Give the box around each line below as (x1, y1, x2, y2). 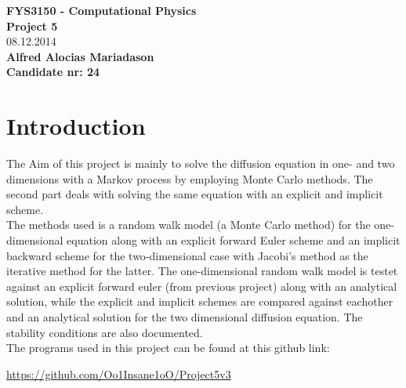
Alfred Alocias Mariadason (6, 48, 154, 64)
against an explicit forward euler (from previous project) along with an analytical (6, 277, 397, 294)
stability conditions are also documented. (6, 324, 203, 340)
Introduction (6, 110, 146, 142)
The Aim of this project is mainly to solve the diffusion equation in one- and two (6, 155, 395, 172)
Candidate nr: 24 (6, 63, 100, 80)
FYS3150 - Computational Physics (6, 2, 197, 18)
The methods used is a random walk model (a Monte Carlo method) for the (6, 216, 371, 233)
